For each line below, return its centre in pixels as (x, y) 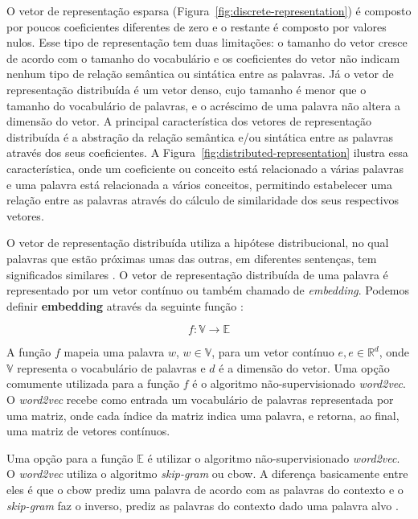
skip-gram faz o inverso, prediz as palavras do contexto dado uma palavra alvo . (203, 505)
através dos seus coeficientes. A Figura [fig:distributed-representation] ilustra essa (207, 152)
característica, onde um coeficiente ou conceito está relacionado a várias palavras (205, 168)
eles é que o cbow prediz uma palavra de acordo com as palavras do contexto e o (205, 490)
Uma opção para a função (70, 457)
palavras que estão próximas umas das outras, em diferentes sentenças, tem (192, 258)
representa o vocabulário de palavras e (111, 367)
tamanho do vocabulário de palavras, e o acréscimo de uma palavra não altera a (203, 105)
